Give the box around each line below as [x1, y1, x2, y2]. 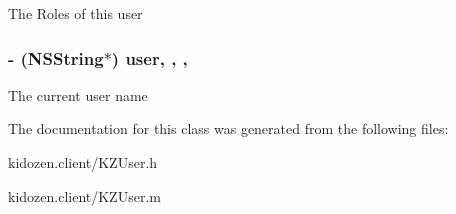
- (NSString [8, 45, 104, 70]
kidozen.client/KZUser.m [8, 185, 161, 206]
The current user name [8, 84, 148, 105]
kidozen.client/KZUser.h [8, 152, 158, 172]
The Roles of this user [8, 3, 143, 23]
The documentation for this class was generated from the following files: [8, 118, 449, 139]
